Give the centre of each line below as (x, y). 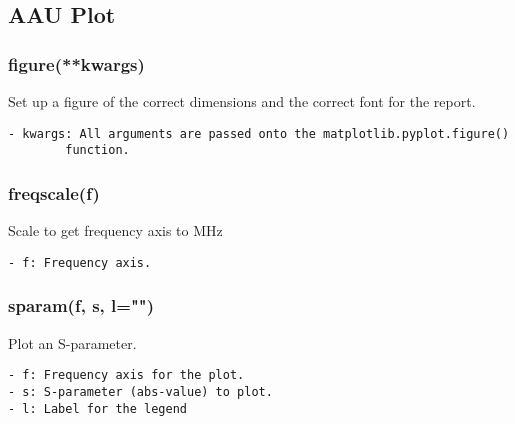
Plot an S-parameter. (72, 342)
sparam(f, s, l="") (81, 305)
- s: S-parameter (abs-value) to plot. (140, 391)
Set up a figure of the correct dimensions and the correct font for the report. (242, 101)
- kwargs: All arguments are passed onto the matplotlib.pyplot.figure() (259, 133)
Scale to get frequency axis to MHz (115, 230)
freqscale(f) (54, 192)
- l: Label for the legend (97, 408)
